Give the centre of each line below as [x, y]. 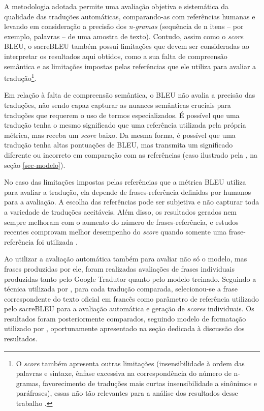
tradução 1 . [20, 77]
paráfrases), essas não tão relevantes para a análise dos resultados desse [127, 393]
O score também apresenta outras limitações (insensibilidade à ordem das [130, 363]
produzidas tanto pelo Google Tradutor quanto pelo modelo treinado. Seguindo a [130, 278]
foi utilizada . [57, 241]
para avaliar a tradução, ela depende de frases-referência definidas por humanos [128, 192]
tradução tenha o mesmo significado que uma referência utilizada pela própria [125, 125]
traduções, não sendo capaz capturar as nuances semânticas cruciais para [118, 105]
